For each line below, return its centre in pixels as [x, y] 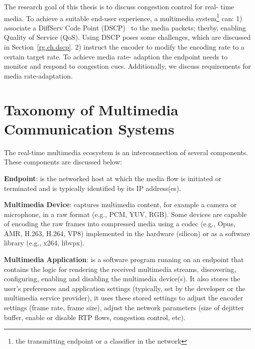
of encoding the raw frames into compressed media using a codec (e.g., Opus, [120, 224]
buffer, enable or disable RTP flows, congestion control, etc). [95, 317]
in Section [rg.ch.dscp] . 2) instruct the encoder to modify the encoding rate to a [124, 47]
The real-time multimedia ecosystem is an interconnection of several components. [126, 152]
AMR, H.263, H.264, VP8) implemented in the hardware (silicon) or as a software [127, 233]
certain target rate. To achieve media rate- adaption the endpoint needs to [116, 56]
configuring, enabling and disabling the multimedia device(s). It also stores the [122, 279]
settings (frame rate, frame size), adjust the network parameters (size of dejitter [124, 308]
